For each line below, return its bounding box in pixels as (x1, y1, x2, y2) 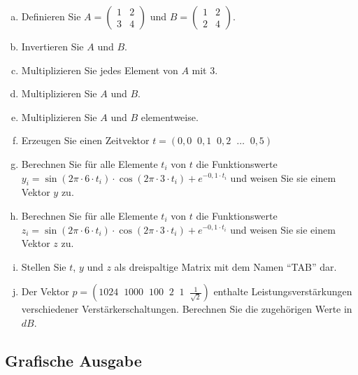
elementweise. (141, 109, 199, 124)
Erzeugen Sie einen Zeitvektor (21, 133, 150, 148)
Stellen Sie (21, 259, 66, 274)
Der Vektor (21, 284, 69, 299)
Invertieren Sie (21, 39, 84, 53)
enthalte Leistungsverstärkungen (213, 284, 352, 299)
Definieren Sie (21, 9, 81, 23)
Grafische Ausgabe (5, 349, 142, 371)
